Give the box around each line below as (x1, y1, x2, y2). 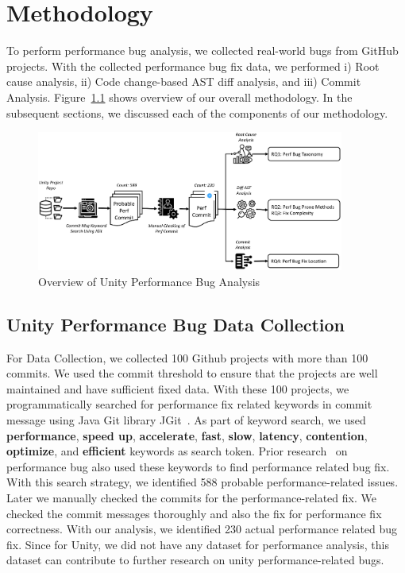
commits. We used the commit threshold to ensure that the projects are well (6, 365, 378, 381)
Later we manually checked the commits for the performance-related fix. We (6, 490, 376, 506)
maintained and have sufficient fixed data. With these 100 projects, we (6, 380, 349, 397)
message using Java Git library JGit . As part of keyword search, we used (6, 412, 366, 428)
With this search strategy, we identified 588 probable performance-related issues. (6, 474, 399, 490)
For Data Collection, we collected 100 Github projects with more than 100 (6, 349, 368, 366)
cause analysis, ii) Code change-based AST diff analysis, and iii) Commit (6, 73, 361, 90)
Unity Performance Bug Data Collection (6, 312, 345, 336)
